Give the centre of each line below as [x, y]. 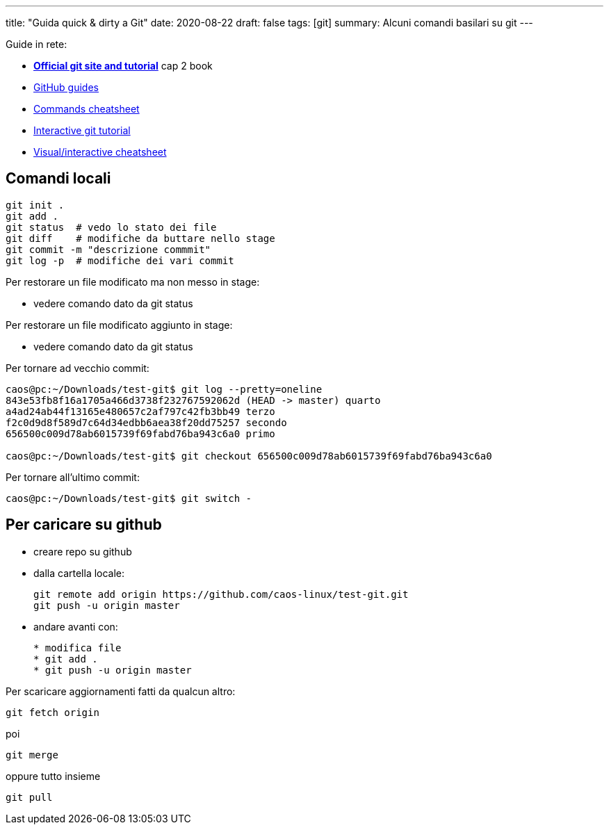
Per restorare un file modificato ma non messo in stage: [133, 282]
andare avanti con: [76, 626]
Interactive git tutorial [82, 130]
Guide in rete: [36, 44]
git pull [29, 797]
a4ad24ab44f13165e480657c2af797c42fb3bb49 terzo [140, 411]
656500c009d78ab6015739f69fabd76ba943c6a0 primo [140, 433]
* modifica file [78, 648]
